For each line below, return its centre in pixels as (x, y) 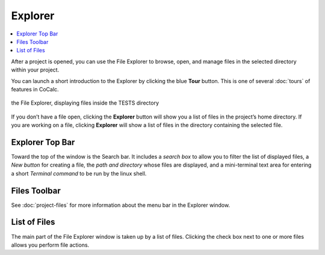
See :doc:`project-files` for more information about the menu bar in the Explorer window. (121, 205)
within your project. (35, 70)
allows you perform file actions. (50, 245)
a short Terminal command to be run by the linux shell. (79, 173)
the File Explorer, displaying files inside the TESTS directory (85, 103)
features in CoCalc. (35, 89)
